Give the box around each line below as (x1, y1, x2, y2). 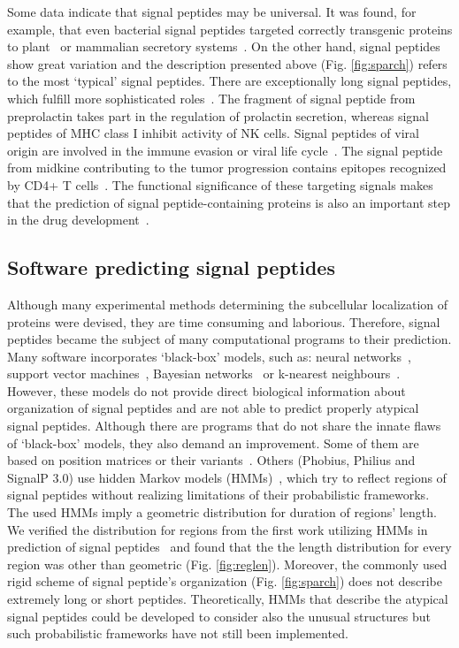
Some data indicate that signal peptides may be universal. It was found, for (7, 3, 417, 20)
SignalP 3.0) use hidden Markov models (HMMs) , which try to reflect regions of (7, 468, 447, 486)
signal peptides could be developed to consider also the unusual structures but (7, 606, 432, 625)
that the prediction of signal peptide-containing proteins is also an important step (7, 193, 451, 211)
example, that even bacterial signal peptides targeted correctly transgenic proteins (7, 19, 453, 38)
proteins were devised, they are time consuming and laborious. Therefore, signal (7, 312, 440, 331)
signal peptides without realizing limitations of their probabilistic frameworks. (7, 485, 430, 504)
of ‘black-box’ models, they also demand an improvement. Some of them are (7, 433, 419, 452)
